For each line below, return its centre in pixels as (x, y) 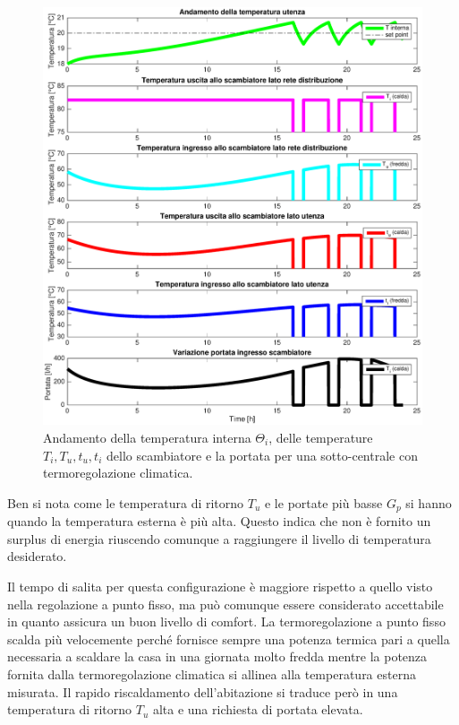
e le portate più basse (323, 502)
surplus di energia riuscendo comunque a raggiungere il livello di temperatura (219, 538)
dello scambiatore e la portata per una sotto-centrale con (262, 455)
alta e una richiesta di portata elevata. (258, 709)
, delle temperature (321, 437)
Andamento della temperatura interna (147, 437)
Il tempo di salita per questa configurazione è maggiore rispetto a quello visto (220, 586)
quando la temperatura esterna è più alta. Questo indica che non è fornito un (219, 521)
